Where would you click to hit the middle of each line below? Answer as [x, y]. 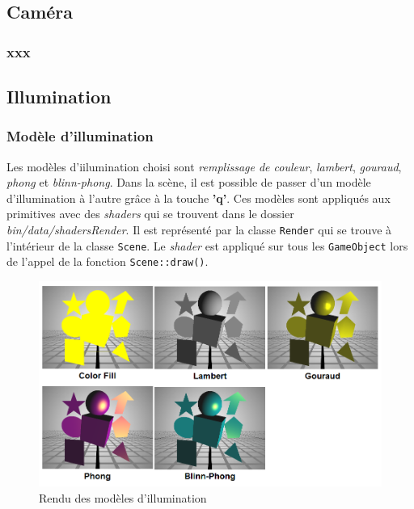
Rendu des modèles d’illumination [123, 497]
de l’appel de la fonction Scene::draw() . [108, 261]
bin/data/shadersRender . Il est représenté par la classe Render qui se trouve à [199, 229]
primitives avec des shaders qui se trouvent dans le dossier [150, 214]
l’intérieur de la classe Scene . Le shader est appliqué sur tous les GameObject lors [207, 245]
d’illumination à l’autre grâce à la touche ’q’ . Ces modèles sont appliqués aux [199, 198]
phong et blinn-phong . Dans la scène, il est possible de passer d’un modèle [189, 182]
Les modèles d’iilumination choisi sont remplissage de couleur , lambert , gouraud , [204, 166]
